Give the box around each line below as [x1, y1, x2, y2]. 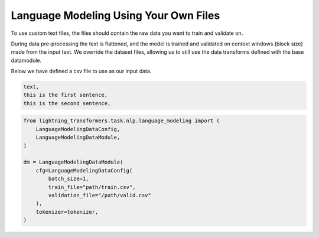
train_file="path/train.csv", [48, 184, 136, 190]
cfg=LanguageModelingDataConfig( [35, 167, 133, 174]
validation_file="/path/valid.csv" [48, 192, 152, 198]
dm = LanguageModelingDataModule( [23, 159, 123, 165]
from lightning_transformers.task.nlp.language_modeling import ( [23, 118, 220, 124]
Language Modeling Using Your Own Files [11, 9, 220, 22]
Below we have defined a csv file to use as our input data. [11, 68, 152, 75]
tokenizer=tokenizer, [35, 208, 99, 215]
